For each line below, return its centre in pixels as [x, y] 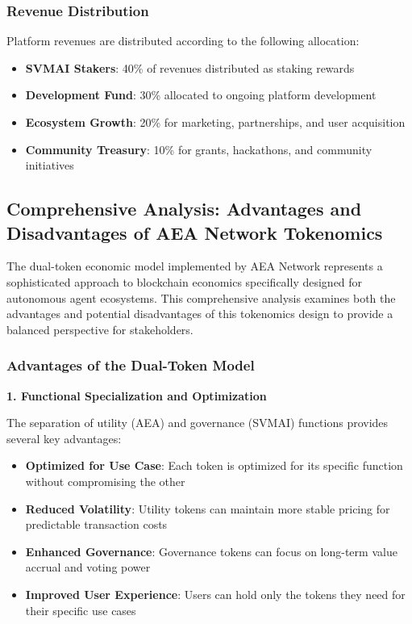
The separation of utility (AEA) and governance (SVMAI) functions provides [198, 423]
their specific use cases [81, 610]
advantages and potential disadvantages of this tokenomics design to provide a [200, 314]
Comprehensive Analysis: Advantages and [184, 209]
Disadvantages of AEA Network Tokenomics [195, 232]
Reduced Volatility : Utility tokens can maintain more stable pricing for [208, 508]
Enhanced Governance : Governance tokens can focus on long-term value [211, 551]
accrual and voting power [88, 567]
